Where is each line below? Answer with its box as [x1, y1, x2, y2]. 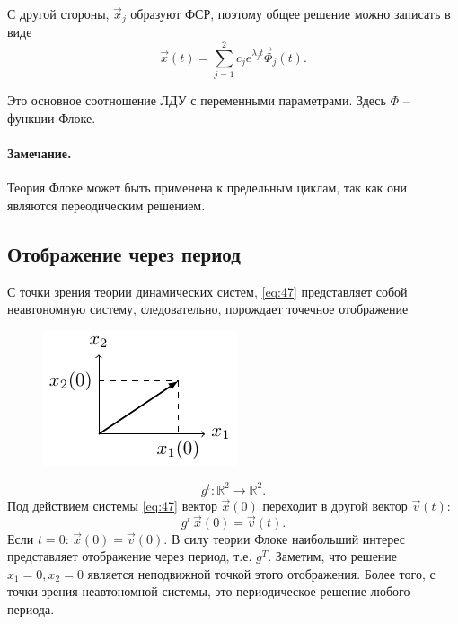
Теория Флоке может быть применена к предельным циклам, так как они [7, 178, 408, 197]
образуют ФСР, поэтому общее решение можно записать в [130, 4, 451, 22]
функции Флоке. [7, 108, 96, 127]
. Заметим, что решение [268, 547, 398, 566]
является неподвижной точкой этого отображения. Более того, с [87, 564, 436, 583]
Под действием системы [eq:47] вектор [7, 495, 217, 514]
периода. [7, 600, 55, 619]
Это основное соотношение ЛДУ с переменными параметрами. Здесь [7, 91, 386, 110]
